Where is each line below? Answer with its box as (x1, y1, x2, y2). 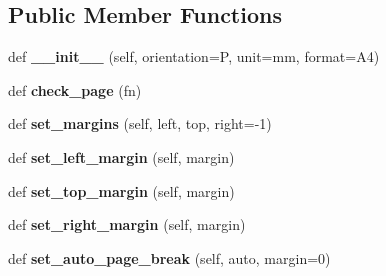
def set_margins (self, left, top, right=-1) (8, 113, 272, 134)
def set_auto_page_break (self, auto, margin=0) (8, 247, 331, 268)
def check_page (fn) (8, 79, 142, 100)
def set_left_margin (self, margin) (8, 146, 235, 167)
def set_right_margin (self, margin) (8, 214, 246, 235)
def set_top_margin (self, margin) (8, 180, 235, 201)
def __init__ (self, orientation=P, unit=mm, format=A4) (8, 46, 380, 67)
